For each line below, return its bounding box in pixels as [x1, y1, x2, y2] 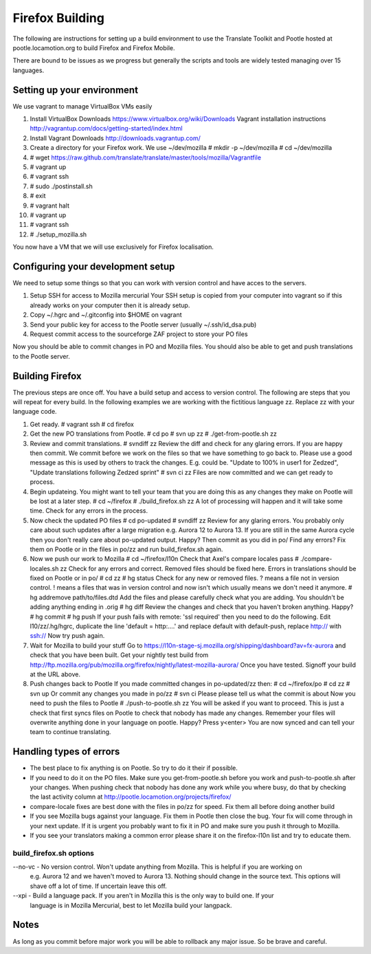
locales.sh [30, 564, 59, 573]
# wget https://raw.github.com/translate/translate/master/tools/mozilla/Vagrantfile [30, 153, 261, 162]
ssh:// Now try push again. [30, 632, 105, 640]
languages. [12, 66, 45, 74]
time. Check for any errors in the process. [30, 507, 148, 515]
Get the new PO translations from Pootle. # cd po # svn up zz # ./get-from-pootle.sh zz [30, 430, 278, 438]
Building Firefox [12, 370, 82, 381]
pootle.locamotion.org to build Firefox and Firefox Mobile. [12, 43, 175, 52]
